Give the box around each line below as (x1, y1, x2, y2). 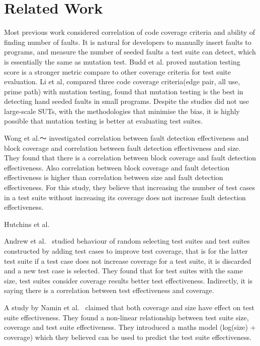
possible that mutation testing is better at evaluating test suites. (4, 116, 203, 126)
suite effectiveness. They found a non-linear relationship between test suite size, (4, 312, 249, 322)
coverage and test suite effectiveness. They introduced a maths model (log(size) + (4, 322, 256, 332)
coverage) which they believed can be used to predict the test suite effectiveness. (4, 331, 251, 342)
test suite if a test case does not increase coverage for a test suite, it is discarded (4, 255, 251, 266)
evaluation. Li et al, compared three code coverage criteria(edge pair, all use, (4, 76, 240, 87)
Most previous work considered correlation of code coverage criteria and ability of (4, 27, 255, 37)
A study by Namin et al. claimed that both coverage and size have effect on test (4, 302, 254, 312)
